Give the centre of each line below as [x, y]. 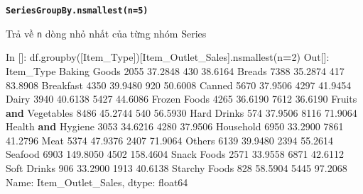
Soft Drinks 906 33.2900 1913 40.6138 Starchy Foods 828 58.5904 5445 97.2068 [177, 168]
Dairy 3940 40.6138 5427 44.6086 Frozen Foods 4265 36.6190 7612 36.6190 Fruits [181, 99]
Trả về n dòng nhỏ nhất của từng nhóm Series [106, 33]
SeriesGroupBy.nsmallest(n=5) [77, 11]
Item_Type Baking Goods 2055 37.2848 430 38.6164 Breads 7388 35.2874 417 [175, 70]
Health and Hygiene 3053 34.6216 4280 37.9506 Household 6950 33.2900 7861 [175, 126]
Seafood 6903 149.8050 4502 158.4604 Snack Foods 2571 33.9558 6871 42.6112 [175, 154]
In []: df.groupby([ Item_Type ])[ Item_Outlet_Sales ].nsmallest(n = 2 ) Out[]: [168, 57]
